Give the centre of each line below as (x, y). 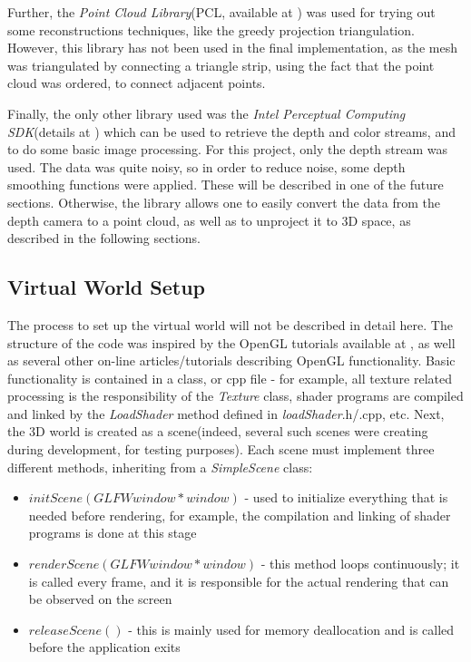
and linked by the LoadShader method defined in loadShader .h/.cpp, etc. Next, (226, 413)
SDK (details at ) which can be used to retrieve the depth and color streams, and (231, 131)
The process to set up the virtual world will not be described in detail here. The (230, 324)
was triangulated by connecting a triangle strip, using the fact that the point (221, 65)
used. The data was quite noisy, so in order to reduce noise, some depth (206, 166)
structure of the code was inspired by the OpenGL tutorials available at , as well (231, 342)
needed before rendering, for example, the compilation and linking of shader (240, 515)
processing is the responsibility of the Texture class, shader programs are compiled (235, 396)
